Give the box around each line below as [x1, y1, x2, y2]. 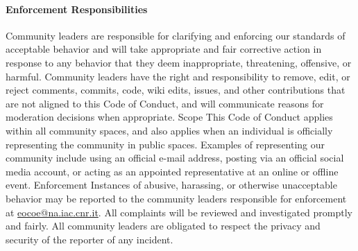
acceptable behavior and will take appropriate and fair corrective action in [6, 42, 322, 56]
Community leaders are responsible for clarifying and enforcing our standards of [6, 28, 346, 42]
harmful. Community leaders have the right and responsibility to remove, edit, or [6, 69, 350, 83]
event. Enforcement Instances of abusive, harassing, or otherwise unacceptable [6, 178, 337, 192]
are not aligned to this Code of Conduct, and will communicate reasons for [6, 96, 324, 110]
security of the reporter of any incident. [6, 232, 173, 246]
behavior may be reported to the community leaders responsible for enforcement [6, 191, 347, 205]
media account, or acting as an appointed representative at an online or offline [6, 164, 339, 178]
